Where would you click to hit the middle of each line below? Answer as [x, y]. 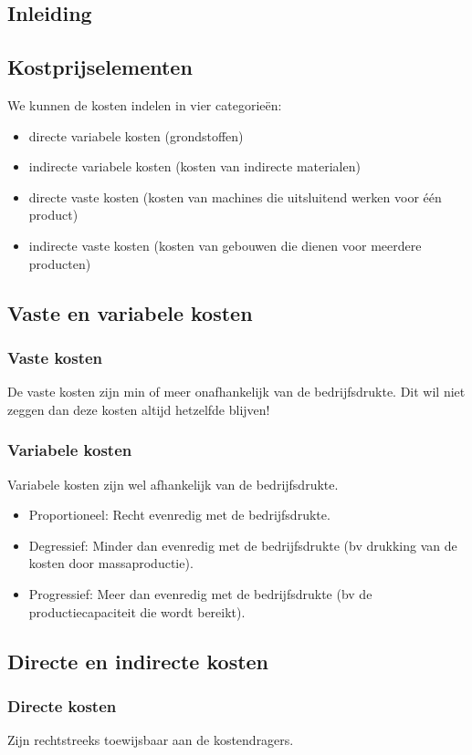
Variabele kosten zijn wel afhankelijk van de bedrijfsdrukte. [173, 484]
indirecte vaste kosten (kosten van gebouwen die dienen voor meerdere [225, 245]
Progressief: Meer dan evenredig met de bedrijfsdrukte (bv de [200, 593]
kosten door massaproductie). [111, 563]
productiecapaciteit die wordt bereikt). [137, 611]
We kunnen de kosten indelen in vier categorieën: [145, 104]
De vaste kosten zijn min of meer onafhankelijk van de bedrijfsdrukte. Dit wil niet [236, 392]
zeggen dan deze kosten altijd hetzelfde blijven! [139, 409]
